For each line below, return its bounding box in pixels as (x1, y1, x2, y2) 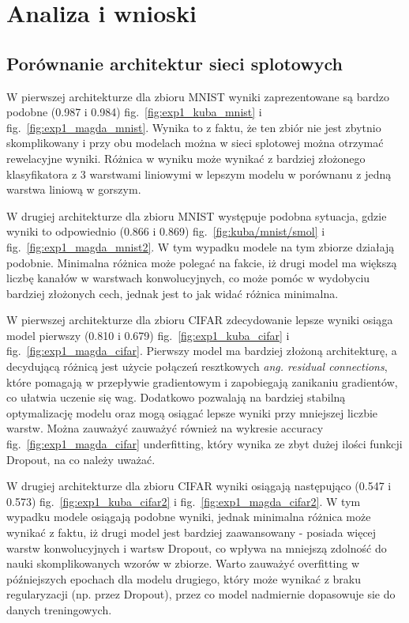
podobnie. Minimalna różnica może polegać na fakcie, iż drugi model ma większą (6, 254, 397, 270)
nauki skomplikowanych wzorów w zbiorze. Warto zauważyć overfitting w (6, 555, 360, 572)
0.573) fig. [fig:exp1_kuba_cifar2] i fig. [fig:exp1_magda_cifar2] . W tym (6, 493, 361, 509)
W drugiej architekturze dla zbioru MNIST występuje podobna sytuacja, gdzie (6, 207, 387, 224)
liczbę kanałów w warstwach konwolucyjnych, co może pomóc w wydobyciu (6, 270, 370, 286)
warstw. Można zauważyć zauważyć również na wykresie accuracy (6, 420, 324, 436)
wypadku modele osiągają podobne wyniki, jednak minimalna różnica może (6, 508, 371, 525)
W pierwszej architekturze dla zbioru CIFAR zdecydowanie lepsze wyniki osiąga (6, 311, 393, 328)
